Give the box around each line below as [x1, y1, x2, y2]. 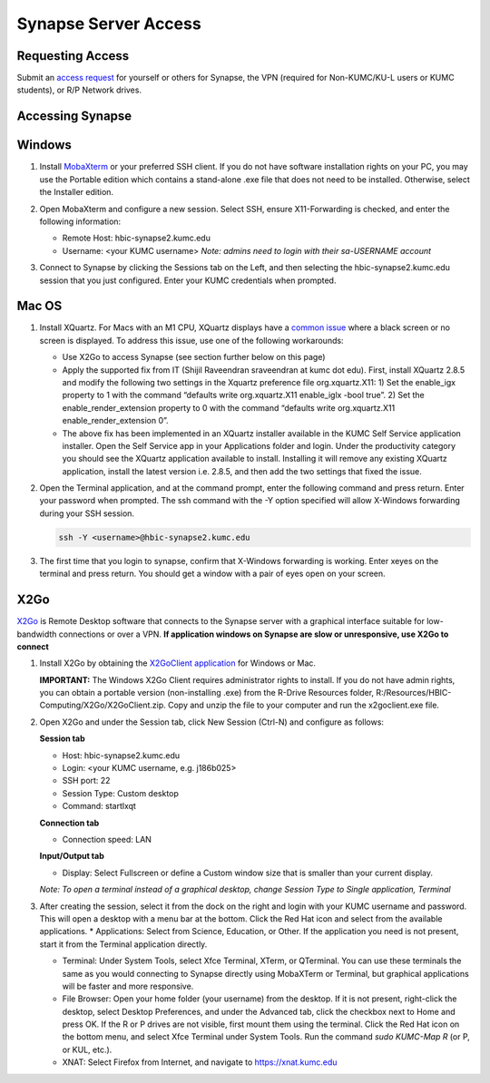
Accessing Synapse [16, 109, 132, 124]
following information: [39, 216, 122, 227]
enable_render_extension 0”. [62, 415, 169, 426]
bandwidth [16, 629, 57, 639]
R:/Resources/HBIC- [376, 688, 452, 698]
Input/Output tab [39, 851, 104, 862]
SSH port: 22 [62, 776, 111, 786]
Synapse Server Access [16, 14, 201, 34]
